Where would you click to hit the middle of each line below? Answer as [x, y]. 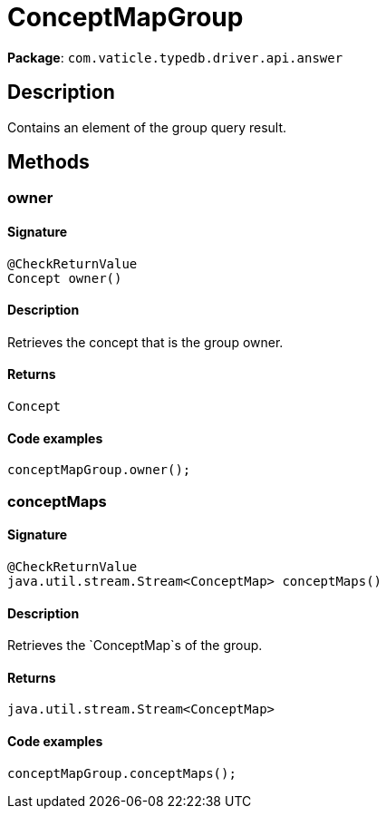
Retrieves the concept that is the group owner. [145, 342]
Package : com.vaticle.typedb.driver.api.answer [175, 57]
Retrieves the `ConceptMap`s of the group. [135, 646]
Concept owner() [65, 278]
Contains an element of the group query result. [147, 127]
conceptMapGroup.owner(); [99, 470]
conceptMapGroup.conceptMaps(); [122, 773]
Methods [48, 162]
